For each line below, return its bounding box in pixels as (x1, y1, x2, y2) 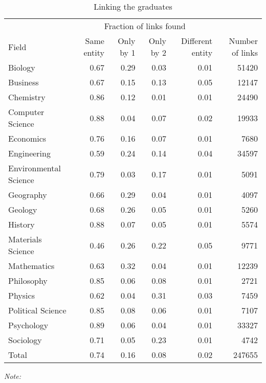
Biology (8, 61, 35, 73)
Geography (8, 189, 47, 200)
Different (181, 35, 213, 47)
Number (229, 35, 258, 47)
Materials (8, 233, 42, 245)
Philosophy (8, 275, 48, 286)
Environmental (8, 162, 61, 174)
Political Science (8, 304, 66, 316)
